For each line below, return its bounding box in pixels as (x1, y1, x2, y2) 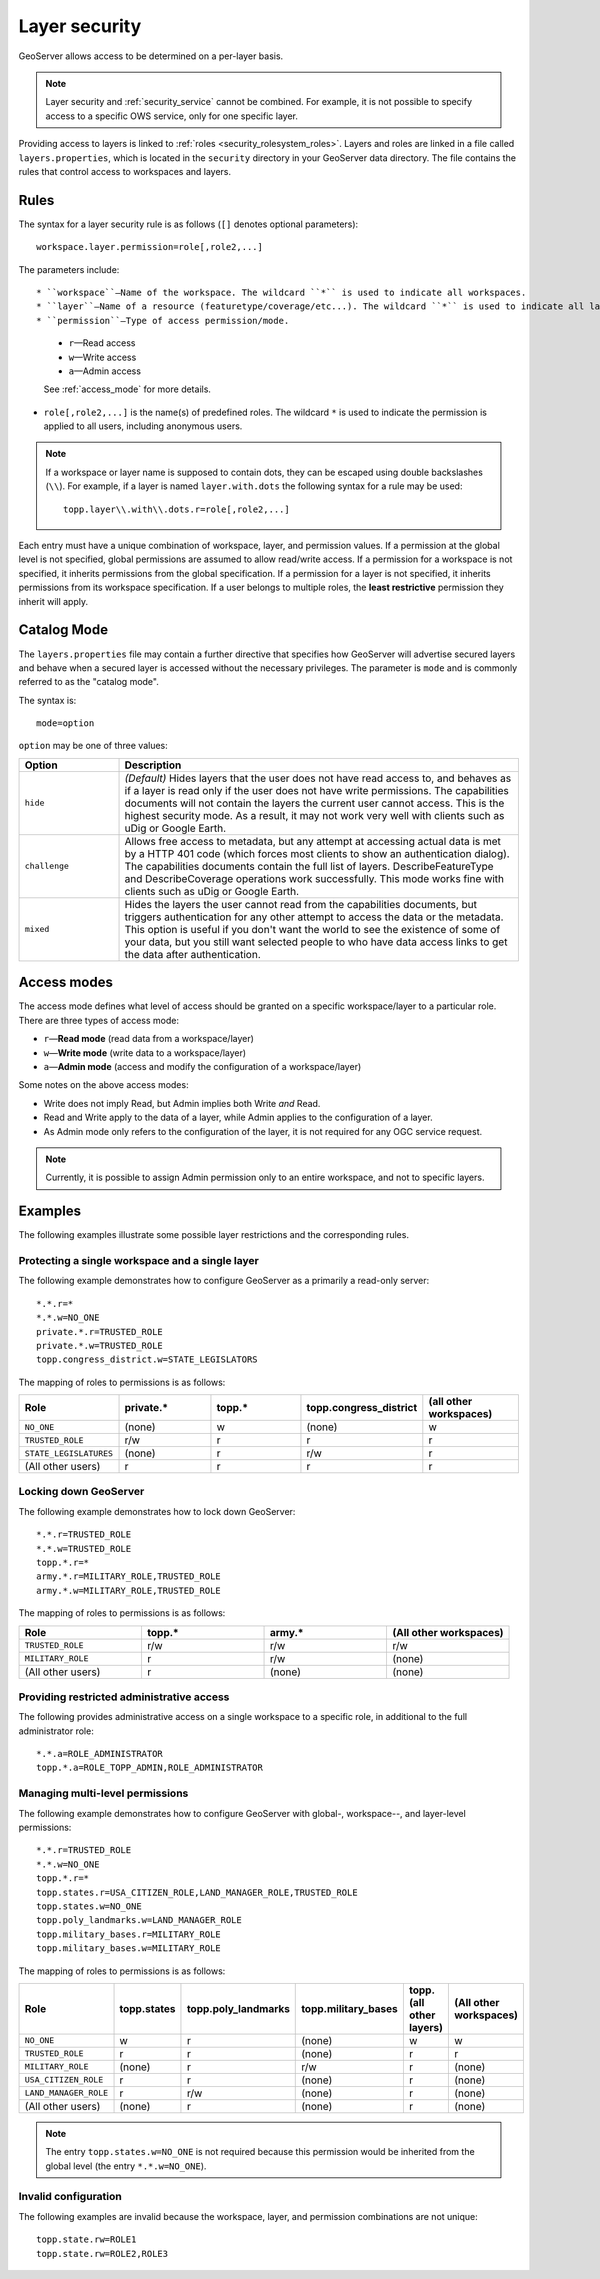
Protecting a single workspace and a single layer (18, 1253, 259, 1267)
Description (124, 758, 182, 772)
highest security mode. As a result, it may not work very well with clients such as (124, 808, 505, 822)
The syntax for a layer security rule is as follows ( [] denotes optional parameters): (18, 218, 359, 230)
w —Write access (68, 351, 137, 363)
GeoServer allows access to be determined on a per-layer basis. (18, 50, 284, 62)
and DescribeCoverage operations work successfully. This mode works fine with (124, 871, 505, 885)
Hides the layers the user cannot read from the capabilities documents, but (124, 897, 478, 911)
